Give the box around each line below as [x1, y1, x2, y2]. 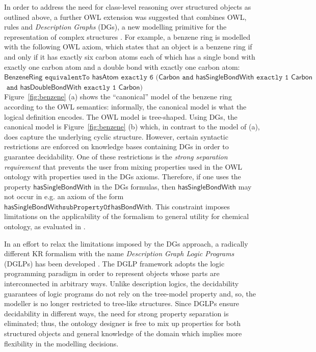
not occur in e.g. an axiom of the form [4, 191, 124, 202]
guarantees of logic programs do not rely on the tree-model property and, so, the [4, 288, 256, 299]
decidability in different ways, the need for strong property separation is [4, 308, 229, 318]
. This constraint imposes [151, 201, 230, 211]
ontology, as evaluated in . [4, 221, 86, 232]
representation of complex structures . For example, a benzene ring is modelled [4, 31, 250, 42]
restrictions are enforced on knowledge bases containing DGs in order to [4, 141, 229, 152]
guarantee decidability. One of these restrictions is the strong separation [4, 151, 228, 161]
